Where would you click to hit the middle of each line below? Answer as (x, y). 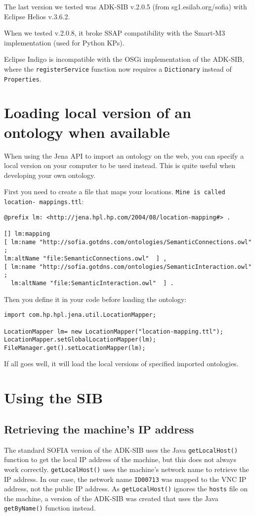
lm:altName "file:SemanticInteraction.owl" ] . (92, 283)
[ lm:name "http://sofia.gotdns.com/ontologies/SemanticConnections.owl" (128, 242)
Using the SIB (54, 398)
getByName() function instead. (50, 508)
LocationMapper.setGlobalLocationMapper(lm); (80, 340)
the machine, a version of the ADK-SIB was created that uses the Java (111, 498)
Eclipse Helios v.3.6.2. (37, 16)
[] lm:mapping (27, 234)
